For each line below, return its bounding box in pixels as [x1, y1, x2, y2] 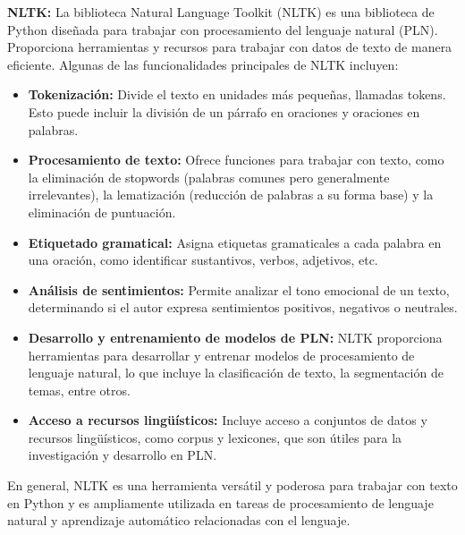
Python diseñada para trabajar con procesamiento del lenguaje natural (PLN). [7, 20, 438, 38]
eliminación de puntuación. [28, 202, 176, 221]
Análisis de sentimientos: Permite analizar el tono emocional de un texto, [28, 280, 450, 299]
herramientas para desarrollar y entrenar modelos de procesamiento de [28, 345, 415, 364]
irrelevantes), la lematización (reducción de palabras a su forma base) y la [28, 185, 434, 204]
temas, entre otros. [28, 380, 131, 399]
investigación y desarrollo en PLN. [28, 446, 217, 464]
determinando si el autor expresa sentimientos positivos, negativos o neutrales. [28, 298, 458, 317]
